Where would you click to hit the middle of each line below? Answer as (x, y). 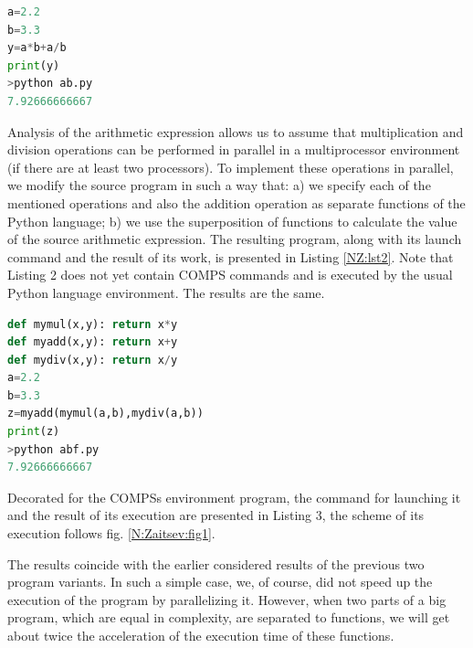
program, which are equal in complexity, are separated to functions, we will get (229, 617)
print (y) (34, 65)
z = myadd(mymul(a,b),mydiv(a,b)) (105, 414)
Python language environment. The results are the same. (166, 292)
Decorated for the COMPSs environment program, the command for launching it (234, 497)
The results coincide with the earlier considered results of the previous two (216, 563)
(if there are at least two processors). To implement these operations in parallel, (231, 167)
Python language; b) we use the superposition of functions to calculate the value (232, 221)
